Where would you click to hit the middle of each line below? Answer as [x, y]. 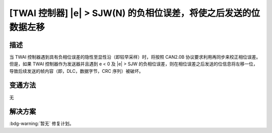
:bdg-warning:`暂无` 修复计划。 [42, 123]
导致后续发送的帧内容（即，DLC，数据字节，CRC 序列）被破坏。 [76, 71]
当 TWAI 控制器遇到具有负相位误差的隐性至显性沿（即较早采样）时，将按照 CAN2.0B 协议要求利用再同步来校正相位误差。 [135, 57]
